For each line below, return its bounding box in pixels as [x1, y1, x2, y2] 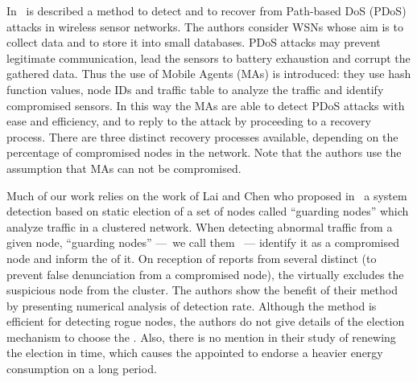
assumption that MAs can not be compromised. [6, 159, 242, 176]
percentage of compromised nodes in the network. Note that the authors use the [6, 144, 402, 161]
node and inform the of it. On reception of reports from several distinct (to [6, 249, 377, 266]
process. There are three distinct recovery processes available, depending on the [6, 128, 398, 145]
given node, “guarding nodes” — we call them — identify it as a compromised [6, 234, 399, 251]
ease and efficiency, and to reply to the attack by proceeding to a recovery [6, 113, 371, 129]
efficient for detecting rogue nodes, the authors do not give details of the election [6, 313, 405, 330]
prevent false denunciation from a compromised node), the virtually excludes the [6, 265, 404, 282]
